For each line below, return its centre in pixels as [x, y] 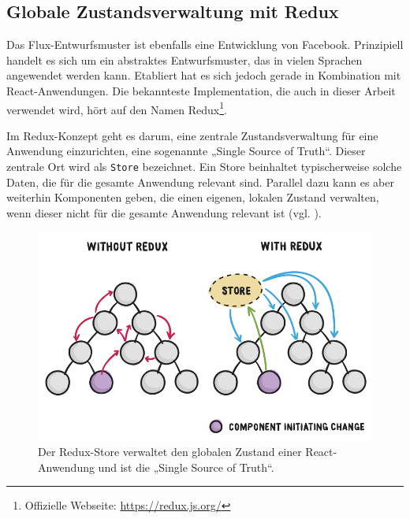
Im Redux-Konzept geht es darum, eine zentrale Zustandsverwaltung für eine [192, 135]
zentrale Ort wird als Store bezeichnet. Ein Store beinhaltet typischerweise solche [204, 167]
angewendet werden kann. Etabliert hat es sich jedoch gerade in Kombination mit [204, 75]
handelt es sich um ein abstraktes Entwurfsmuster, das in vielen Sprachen [184, 59]
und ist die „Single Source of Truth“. [186, 467]
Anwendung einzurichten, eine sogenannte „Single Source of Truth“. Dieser [186, 151]
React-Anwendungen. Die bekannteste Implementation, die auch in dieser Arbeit [201, 90]
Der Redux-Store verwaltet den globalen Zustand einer [170, 452]
